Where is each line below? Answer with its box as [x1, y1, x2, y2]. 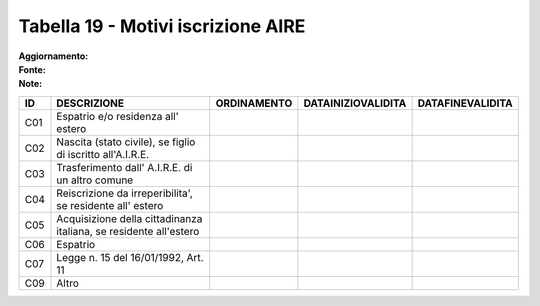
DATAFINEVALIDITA [417, 96, 514, 110]
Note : [18, 78, 43, 90]
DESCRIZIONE [56, 96, 125, 110]
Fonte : [18, 63, 47, 75]
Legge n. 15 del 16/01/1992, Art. [56, 250, 204, 264]
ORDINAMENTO [215, 96, 293, 110]
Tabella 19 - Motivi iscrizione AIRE [18, 15, 306, 37]
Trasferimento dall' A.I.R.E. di [56, 160, 193, 174]
